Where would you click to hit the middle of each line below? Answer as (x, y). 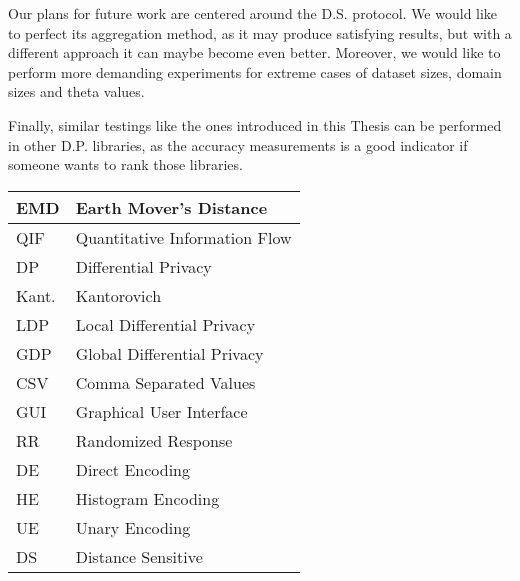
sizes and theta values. (76, 91)
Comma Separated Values (165, 382)
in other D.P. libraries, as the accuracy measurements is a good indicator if (238, 144)
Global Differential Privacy (169, 353)
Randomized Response (154, 440)
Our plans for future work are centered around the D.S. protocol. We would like (253, 13)
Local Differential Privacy (165, 324)
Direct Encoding (132, 469)
